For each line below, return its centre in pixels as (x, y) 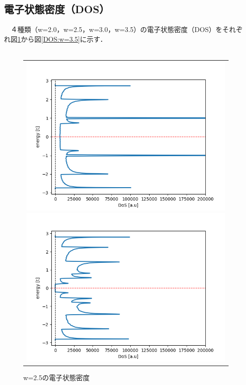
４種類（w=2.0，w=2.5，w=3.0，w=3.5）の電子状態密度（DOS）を (116, 29)
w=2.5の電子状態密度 (56, 377)
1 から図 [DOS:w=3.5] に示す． (62, 39)
